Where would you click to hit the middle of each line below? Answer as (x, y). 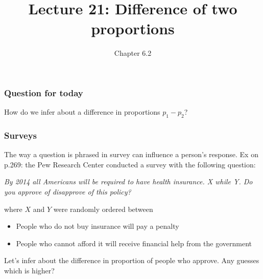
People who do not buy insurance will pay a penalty (98, 226)
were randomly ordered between (103, 209)
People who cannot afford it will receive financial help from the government (134, 243)
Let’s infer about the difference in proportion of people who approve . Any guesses (132, 260)
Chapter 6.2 (133, 53)
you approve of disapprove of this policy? (68, 191)
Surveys (21, 135)
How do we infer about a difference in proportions (82, 112)
